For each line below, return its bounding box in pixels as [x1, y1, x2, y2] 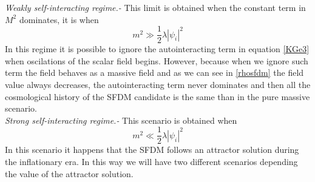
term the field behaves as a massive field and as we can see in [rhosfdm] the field [5, 66, 304, 79]
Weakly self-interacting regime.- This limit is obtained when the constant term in [5, 1, 306, 13]
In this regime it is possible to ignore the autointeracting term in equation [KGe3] [5, 42, 310, 55]
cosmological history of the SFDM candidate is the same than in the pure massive [5, 90, 310, 103]
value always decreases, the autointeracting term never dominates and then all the [5, 78, 311, 91]
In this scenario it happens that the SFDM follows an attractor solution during [5, 143, 299, 156]
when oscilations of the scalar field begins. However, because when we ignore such [5, 54, 308, 67]
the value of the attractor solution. [5, 167, 134, 180]
